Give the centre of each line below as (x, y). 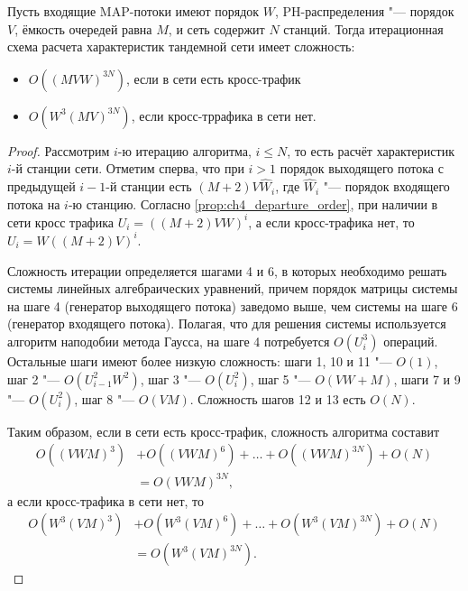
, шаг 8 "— (105, 398)
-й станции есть (149, 186)
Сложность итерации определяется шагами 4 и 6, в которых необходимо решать (227, 270)
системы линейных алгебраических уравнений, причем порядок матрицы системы (233, 288)
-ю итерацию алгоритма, (184, 150)
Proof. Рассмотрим (59, 150)
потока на (34, 203)
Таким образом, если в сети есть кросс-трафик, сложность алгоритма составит (224, 431)
